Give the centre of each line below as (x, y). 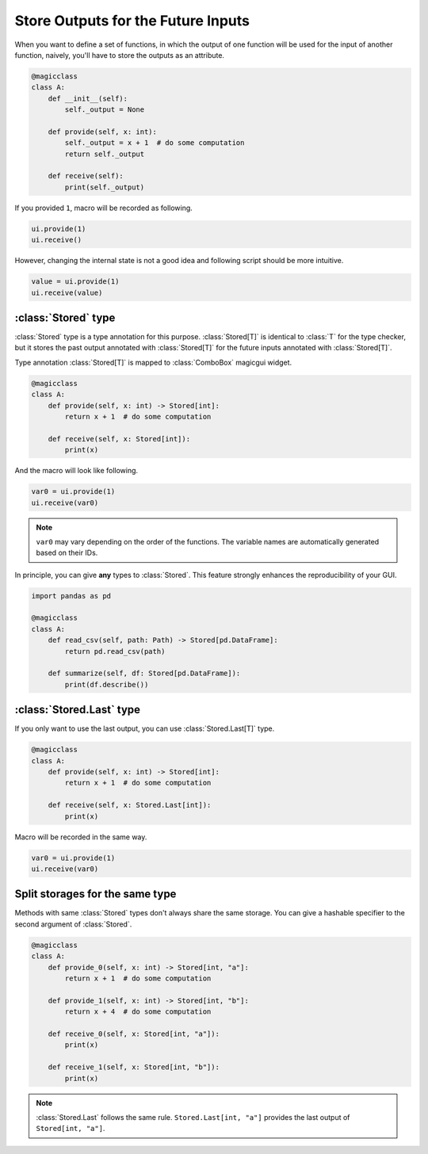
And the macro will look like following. (76, 471)
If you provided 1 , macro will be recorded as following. (104, 208)
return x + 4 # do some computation (138, 1012)
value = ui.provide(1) (75, 282)
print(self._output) (105, 187)
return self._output (105, 154)
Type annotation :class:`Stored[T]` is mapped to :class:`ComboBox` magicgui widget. (153, 362)
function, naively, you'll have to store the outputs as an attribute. (120, 55)
